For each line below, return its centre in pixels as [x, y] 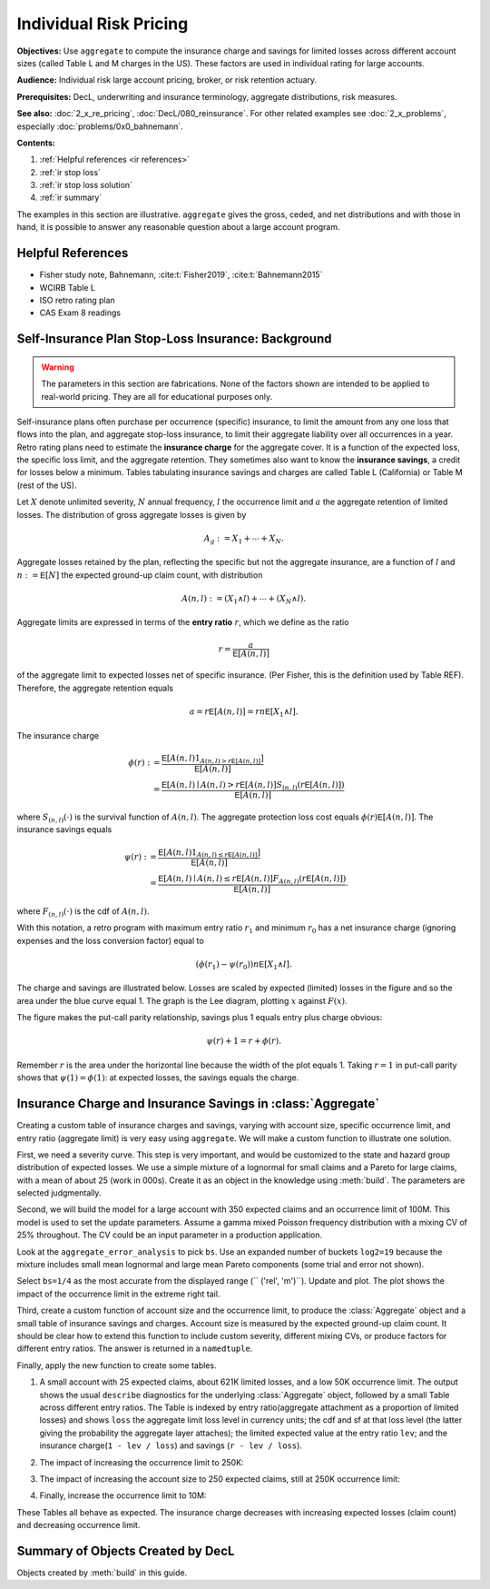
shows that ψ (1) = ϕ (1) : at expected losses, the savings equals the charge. [158, 1078]
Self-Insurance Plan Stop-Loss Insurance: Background [174, 339]
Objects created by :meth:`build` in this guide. [102, 1573]
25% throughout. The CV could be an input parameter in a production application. [169, 1235]
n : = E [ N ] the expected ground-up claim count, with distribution [140, 575]
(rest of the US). [47, 485]
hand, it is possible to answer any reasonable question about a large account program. [178, 227]
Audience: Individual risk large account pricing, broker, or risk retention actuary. [167, 80]
